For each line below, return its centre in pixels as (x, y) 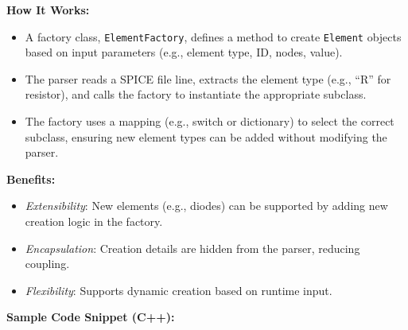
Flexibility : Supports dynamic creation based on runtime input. (179, 290)
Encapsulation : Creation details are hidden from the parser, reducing (192, 248)
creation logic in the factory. (94, 221)
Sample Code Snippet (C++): (91, 317)
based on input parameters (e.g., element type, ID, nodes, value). (184, 52)
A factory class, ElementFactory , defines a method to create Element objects (213, 36)
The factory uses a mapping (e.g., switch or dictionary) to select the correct (210, 121)
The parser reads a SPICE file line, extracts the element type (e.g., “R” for (208, 78)
